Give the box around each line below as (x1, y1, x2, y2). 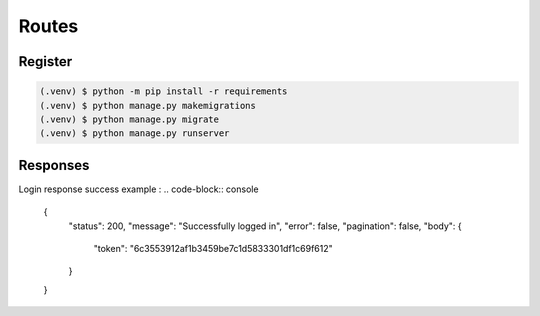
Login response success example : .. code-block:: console (18, 183, 259, 195)
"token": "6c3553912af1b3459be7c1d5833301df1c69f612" (93, 243, 334, 254)
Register (18, 53, 73, 70)
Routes (18, 15, 79, 37)
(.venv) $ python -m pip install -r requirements (39, 86, 288, 97)
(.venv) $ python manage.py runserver (39, 128, 230, 139)
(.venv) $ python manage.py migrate (39, 113, 220, 125)
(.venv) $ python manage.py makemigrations (39, 100, 257, 111)
